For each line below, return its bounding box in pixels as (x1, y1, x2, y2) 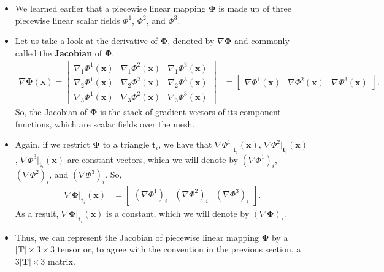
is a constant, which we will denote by (106, 207, 250, 220)
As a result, (15, 207, 59, 220)
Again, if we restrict (15, 138, 90, 151)
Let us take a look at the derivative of (15, 34, 158, 47)
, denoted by (167, 34, 215, 47)
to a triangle (102, 138, 150, 151)
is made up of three (218, 2, 292, 14)
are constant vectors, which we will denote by (67, 153, 238, 165)
